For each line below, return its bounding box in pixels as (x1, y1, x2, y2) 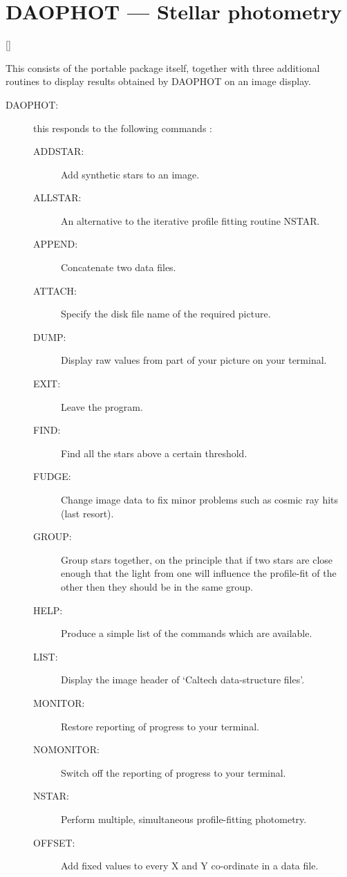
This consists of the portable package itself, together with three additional (6, 60, 320, 75)
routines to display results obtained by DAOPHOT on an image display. (6, 74, 311, 89)
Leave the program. (61, 399, 143, 414)
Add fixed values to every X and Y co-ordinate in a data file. (61, 858, 319, 873)
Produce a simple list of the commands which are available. (61, 626, 312, 640)
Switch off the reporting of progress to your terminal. (61, 765, 286, 779)
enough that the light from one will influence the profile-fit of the (61, 566, 337, 580)
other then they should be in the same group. (61, 579, 253, 593)
